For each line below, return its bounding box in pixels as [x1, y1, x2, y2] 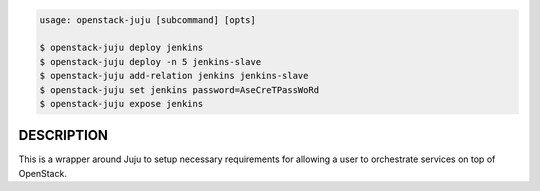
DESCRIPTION [18, 127, 109, 144]
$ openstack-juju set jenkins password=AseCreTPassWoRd [39, 84, 320, 95]
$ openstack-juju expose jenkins [39, 98, 204, 109]
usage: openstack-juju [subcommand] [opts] [39, 14, 257, 25]
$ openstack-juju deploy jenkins [39, 42, 204, 54]
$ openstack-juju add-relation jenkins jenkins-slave [39, 70, 309, 82]
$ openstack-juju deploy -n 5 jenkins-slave [39, 56, 262, 67]
